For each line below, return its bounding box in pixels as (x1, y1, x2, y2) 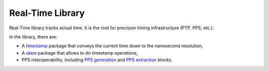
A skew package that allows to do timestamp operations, (21, 50, 138, 56)
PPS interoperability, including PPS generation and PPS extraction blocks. (21, 57, 173, 63)
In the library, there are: (9, 34, 57, 40)
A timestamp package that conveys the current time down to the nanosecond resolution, (21, 43, 203, 49)
